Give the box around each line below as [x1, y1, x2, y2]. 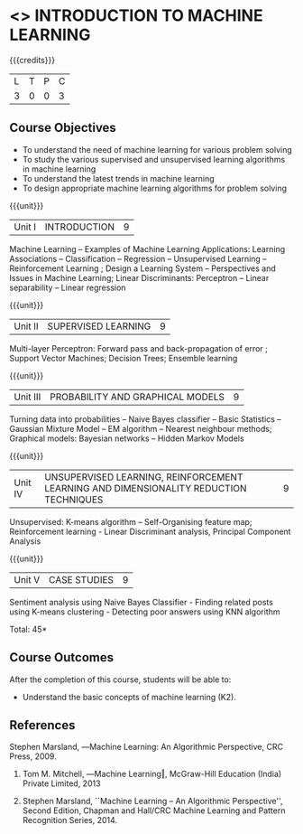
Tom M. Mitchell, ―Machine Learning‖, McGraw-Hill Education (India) [22, 769, 282, 780]
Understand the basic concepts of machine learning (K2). [22, 691, 236, 702]
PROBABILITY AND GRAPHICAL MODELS [49, 390, 225, 403]
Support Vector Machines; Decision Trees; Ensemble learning [9, 352, 238, 363]
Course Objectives [9, 120, 117, 136]
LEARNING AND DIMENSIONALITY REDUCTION [44, 482, 247, 494]
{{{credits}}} [9, 54, 56, 65]
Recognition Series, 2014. [22, 815, 118, 826]
